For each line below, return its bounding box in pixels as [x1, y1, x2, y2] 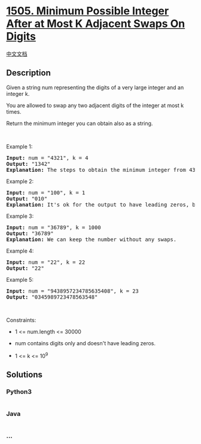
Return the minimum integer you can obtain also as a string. [6, 120, 153, 127]
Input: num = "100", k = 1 [6, 189, 86, 196]
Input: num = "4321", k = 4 [6, 154, 89, 161]
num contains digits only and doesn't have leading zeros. [14, 339, 156, 346]
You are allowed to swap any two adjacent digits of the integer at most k [6, 102, 184, 109]
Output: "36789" [6, 230, 54, 237]
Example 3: [6, 212, 34, 220]
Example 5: [6, 276, 34, 283]
